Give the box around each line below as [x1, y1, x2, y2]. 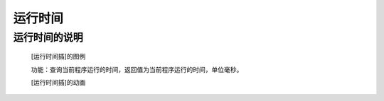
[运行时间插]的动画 [31, 78, 86, 86]
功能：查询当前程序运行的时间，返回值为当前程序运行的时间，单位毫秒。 [31, 65, 243, 73]
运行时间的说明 [13, 31, 83, 44]
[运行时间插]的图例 [31, 52, 86, 61]
